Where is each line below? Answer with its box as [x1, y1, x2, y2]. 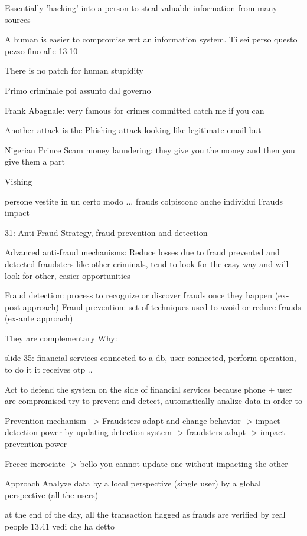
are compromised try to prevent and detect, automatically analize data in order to [5, 394, 302, 407]
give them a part [5, 155, 65, 167]
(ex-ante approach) [5, 312, 73, 324]
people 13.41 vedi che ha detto [5, 520, 115, 532]
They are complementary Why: [5, 331, 117, 344]
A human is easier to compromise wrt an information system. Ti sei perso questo [5, 33, 298, 45]
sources [5, 13, 31, 25]
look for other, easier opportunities [5, 269, 130, 281]
